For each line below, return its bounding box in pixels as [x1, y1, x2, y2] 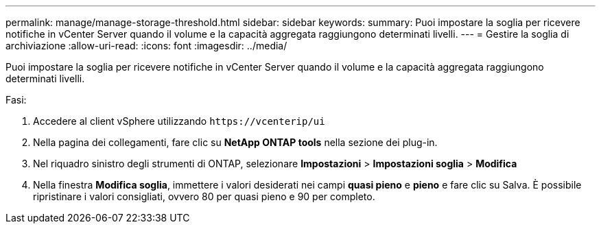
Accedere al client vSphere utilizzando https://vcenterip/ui [33, 115, 325, 127]
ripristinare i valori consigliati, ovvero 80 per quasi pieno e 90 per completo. [33, 191, 375, 202]
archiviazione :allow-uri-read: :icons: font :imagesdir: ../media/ [5, 40, 287, 51]
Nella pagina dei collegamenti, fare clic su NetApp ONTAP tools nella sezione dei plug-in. [33, 136, 438, 148]
